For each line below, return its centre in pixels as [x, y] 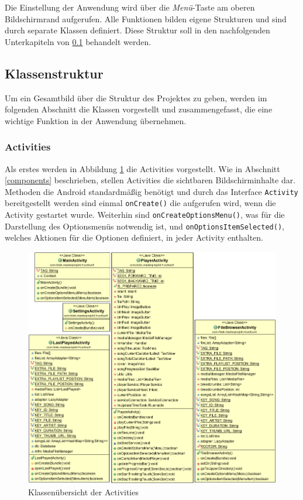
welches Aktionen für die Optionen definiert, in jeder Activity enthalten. [134, 237]
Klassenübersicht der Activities [83, 492]
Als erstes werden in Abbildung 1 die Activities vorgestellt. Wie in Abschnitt [142, 168]
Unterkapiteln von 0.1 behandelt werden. [78, 41]
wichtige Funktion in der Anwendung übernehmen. [96, 120]
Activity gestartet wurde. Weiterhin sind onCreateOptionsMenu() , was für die [145, 215]
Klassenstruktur [54, 73]
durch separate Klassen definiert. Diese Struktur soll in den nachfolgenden [137, 30]
